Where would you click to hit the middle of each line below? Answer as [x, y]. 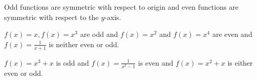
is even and [156, 62]
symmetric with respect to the [51, 17]
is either [240, 62]
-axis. [113, 17]
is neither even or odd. [84, 44]
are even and [232, 34]
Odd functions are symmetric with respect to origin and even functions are [121, 7]
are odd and [99, 34]
